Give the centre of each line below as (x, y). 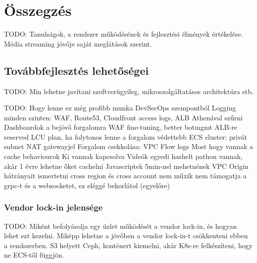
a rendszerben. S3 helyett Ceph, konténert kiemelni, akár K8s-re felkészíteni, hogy (128, 245)
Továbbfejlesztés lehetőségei (77, 70)
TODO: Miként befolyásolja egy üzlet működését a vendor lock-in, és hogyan (121, 226)
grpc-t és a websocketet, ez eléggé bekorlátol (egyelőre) (87, 185)
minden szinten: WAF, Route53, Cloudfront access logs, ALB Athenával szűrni (123, 117)
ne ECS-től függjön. (34, 255)
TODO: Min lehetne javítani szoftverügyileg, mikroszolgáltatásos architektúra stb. (129, 91)
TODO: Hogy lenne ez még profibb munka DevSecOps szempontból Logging (120, 108)
